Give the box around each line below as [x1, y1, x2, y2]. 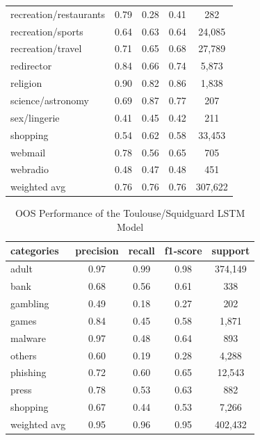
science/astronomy [10, 92, 89, 107]
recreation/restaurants [10, 6, 106, 21]
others [10, 348, 37, 362]
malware [10, 330, 46, 345]
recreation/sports [10, 24, 83, 38]
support [211, 243, 250, 258]
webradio [10, 162, 49, 177]
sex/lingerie [10, 110, 60, 124]
